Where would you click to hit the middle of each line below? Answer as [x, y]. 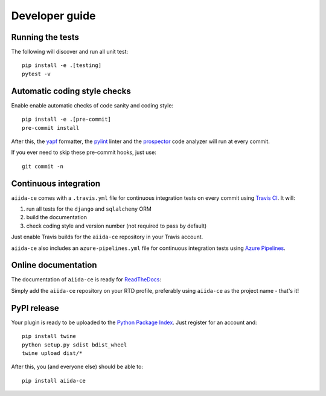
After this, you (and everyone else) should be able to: [77, 367]
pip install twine [49, 336]
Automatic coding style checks [71, 91]
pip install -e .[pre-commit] [67, 120]
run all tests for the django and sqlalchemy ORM [89, 209]
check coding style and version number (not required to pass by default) [117, 226]
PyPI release [35, 308]
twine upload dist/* [52, 353]
